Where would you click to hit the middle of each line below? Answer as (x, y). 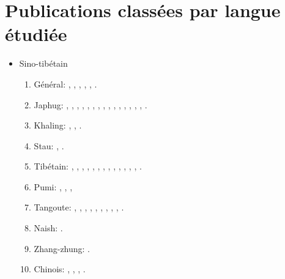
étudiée (36, 34)
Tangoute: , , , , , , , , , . (79, 207)
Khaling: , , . (58, 125)
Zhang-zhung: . (62, 248)
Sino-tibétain (43, 63)
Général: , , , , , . (65, 84)
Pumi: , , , (53, 186)
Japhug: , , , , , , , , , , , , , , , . (91, 104)
